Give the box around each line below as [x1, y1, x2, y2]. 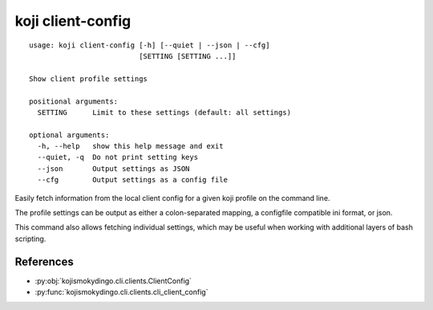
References [14, 255, 74, 268]
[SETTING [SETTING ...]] [139, 51, 237, 60]
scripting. [14, 234, 47, 243]
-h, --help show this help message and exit [37, 141, 224, 151]
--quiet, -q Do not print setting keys [37, 153, 199, 162]
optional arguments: [29, 130, 110, 140]
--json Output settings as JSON [37, 164, 190, 173]
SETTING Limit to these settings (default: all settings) [37, 108, 292, 116]
